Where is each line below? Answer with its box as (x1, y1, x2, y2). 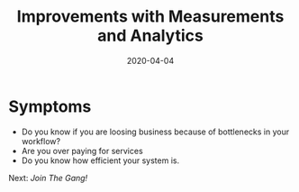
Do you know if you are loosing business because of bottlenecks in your (21, 126, 290, 137)
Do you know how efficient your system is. (21, 155, 180, 166)
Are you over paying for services (21, 145, 143, 156)
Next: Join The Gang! (8, 172, 88, 183)
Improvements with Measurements (16, 6, 285, 27)
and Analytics (97, 25, 204, 46)
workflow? (21, 135, 60, 146)
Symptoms (8, 96, 92, 116)
